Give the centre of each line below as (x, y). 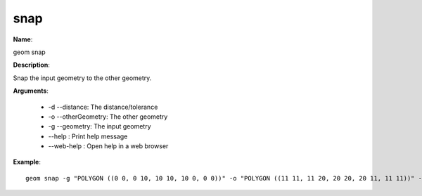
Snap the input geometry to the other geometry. (82, 78)
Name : (23, 39)
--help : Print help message (88, 136)
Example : (27, 162)
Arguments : (31, 91)
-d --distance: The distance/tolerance (103, 107)
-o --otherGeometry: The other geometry (108, 117)
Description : (32, 65)
